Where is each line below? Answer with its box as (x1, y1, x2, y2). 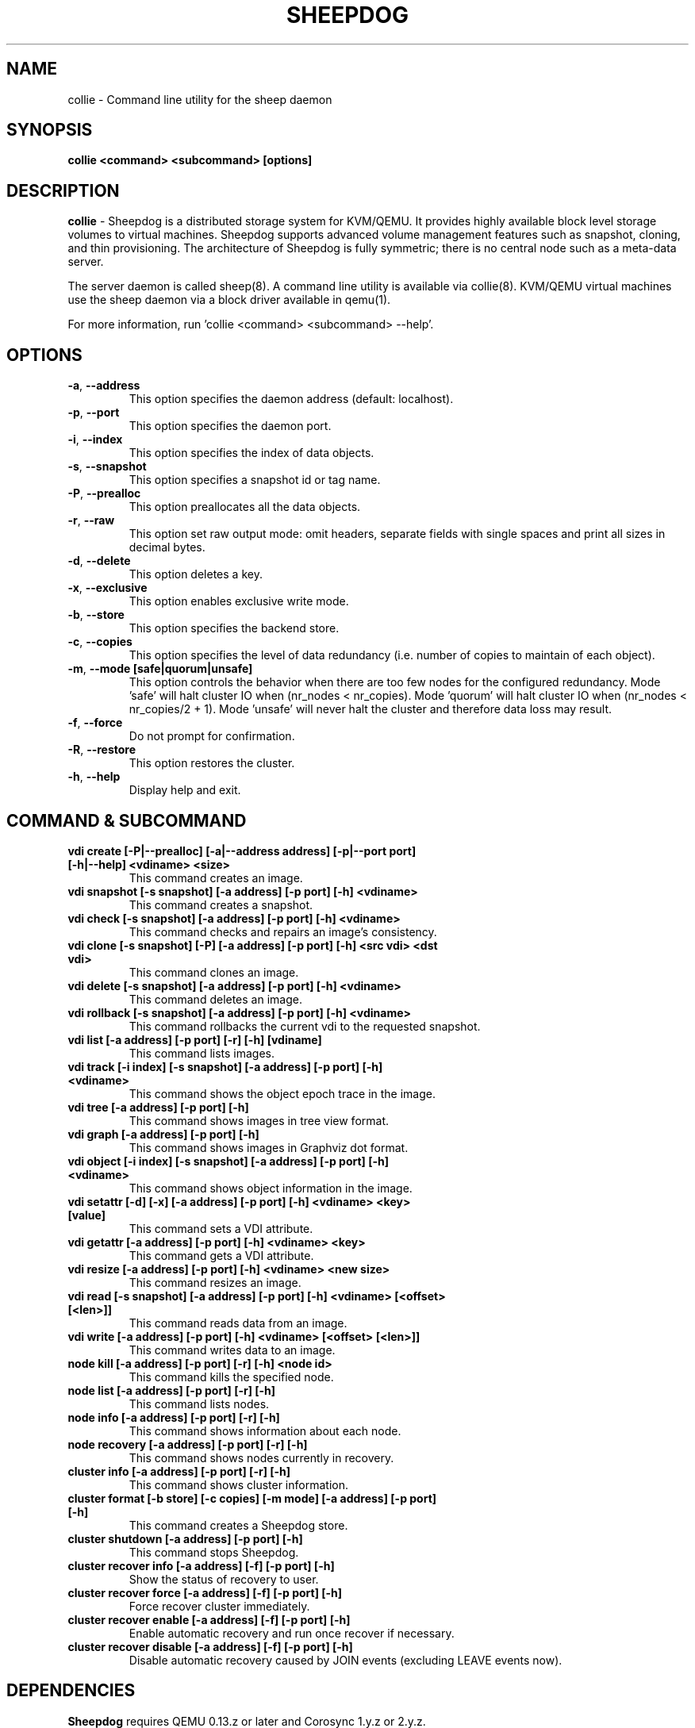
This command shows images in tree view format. (129, 1113, 390, 1127)
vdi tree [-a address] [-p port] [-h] (67, 1100, 249, 1114)
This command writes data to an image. (129, 1342, 336, 1357)
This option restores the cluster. (129, 756, 295, 770)
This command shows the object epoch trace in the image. (129, 1086, 436, 1100)
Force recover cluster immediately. (129, 1599, 310, 1613)
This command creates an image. (129, 870, 303, 885)
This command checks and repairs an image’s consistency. (129, 924, 437, 939)
